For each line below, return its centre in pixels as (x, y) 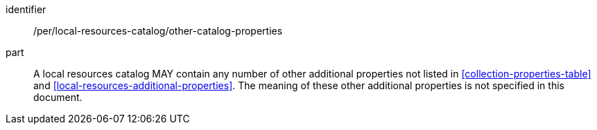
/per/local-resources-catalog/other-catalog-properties (158, 31)
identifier (26, 9)
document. (58, 97)
